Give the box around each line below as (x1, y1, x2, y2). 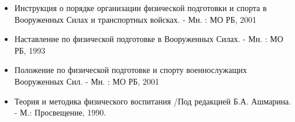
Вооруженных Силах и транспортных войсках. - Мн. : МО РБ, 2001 (14, 13, 257, 25)
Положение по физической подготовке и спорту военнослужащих (14, 64, 247, 76)
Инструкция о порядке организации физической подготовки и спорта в (14, 2, 267, 13)
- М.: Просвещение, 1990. (14, 106, 107, 118)
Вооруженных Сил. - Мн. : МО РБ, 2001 (14, 75, 159, 87)
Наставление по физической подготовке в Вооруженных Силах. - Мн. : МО (14, 33, 283, 45)
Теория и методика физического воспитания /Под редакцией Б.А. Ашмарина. (14, 95, 291, 107)
